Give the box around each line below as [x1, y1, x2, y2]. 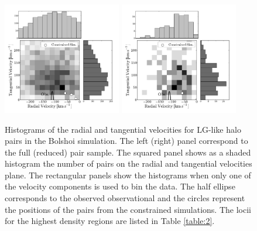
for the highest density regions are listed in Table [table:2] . [5, 215, 215, 227]
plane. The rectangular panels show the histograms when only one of [5, 168, 251, 181]
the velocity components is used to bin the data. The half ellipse [5, 180, 235, 192]
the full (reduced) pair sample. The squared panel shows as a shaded [5, 146, 251, 158]
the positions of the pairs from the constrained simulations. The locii [5, 203, 251, 215]
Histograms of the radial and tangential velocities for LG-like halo [5, 123, 241, 135]
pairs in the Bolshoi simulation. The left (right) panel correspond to [5, 135, 248, 147]
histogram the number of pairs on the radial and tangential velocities [5, 157, 252, 170]
